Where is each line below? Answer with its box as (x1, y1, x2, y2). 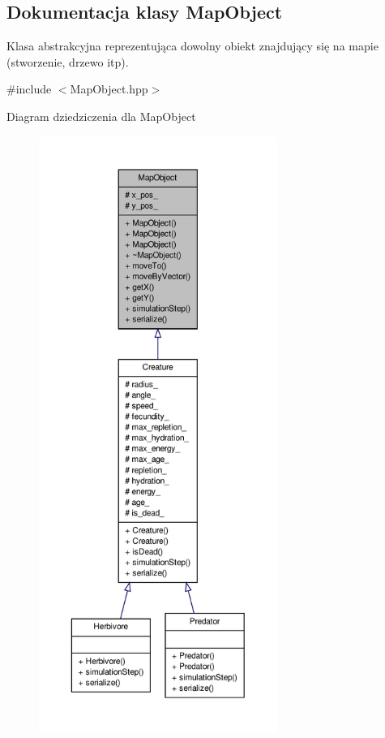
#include (6, 80, 52, 97)
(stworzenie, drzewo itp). (6, 53, 129, 70)
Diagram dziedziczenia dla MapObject (6, 107, 196, 124)
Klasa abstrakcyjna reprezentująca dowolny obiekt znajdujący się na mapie (6, 37, 379, 54)
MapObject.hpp (70, 80, 148, 97)
